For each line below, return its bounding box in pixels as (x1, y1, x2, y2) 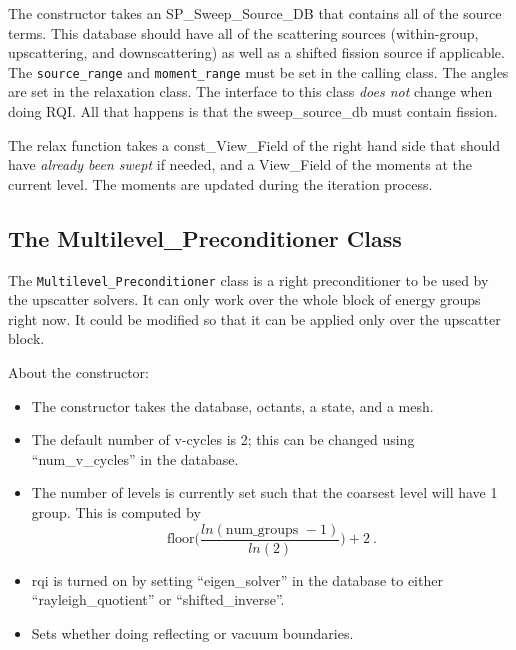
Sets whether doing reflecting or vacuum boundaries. (31, 622, 354, 643)
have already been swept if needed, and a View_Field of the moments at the (8, 154, 473, 175)
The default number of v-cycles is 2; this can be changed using (31, 429, 415, 450)
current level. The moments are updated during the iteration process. (8, 173, 433, 194)
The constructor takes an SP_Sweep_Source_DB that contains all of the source (8, 3, 502, 23)
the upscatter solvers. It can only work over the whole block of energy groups (8, 289, 481, 310)
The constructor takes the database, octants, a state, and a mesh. (31, 395, 434, 416)
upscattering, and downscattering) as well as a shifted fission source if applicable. (8, 42, 505, 63)
